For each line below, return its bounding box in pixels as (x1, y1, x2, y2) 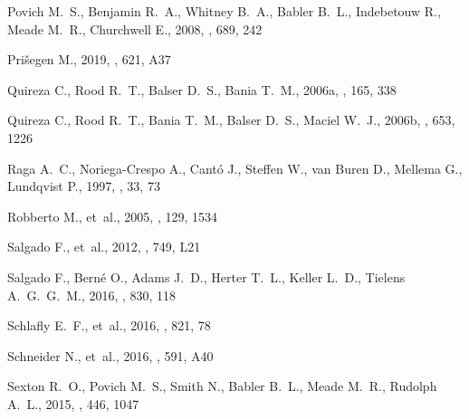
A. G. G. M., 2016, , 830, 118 (7, 285, 177, 304)
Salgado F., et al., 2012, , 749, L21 (7, 237, 201, 256)
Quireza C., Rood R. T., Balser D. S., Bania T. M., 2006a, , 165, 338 (7, 80, 397, 99)
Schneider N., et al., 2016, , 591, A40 (7, 346, 214, 365)
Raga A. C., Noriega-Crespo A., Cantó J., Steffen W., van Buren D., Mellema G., (7, 158, 463, 177)
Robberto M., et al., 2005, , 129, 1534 (7, 206, 218, 225)
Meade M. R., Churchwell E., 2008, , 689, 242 (7, 19, 263, 38)
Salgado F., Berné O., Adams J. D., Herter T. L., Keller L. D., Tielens (7, 267, 406, 286)
